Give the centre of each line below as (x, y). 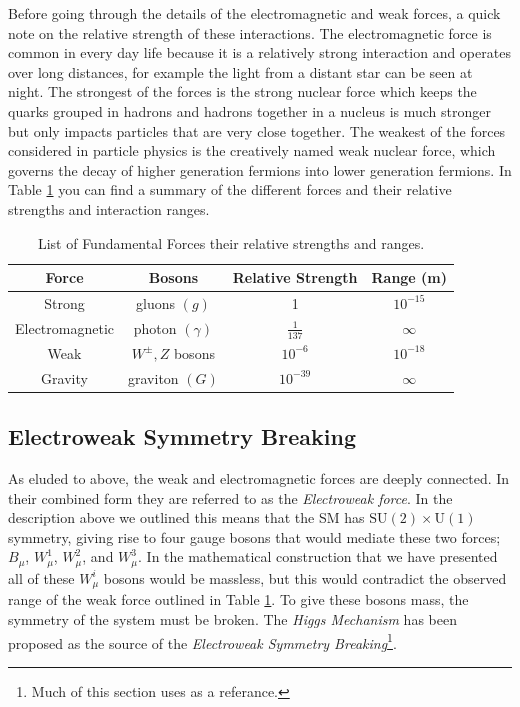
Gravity (64, 377)
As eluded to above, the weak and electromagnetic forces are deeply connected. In (259, 478)
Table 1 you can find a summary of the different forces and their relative (230, 189)
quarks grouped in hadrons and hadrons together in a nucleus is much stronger (249, 110)
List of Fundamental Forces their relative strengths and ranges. (231, 242)
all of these (41, 577)
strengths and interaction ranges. (109, 208)
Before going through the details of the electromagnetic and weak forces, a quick (254, 13)
